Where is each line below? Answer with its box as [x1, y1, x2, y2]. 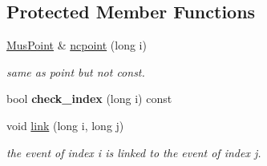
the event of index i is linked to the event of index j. [6, 144, 261, 160]
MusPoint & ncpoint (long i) [6, 37, 147, 53]
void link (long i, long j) [6, 117, 124, 133]
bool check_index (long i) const [6, 90, 172, 107]
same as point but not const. [6, 63, 145, 80]
